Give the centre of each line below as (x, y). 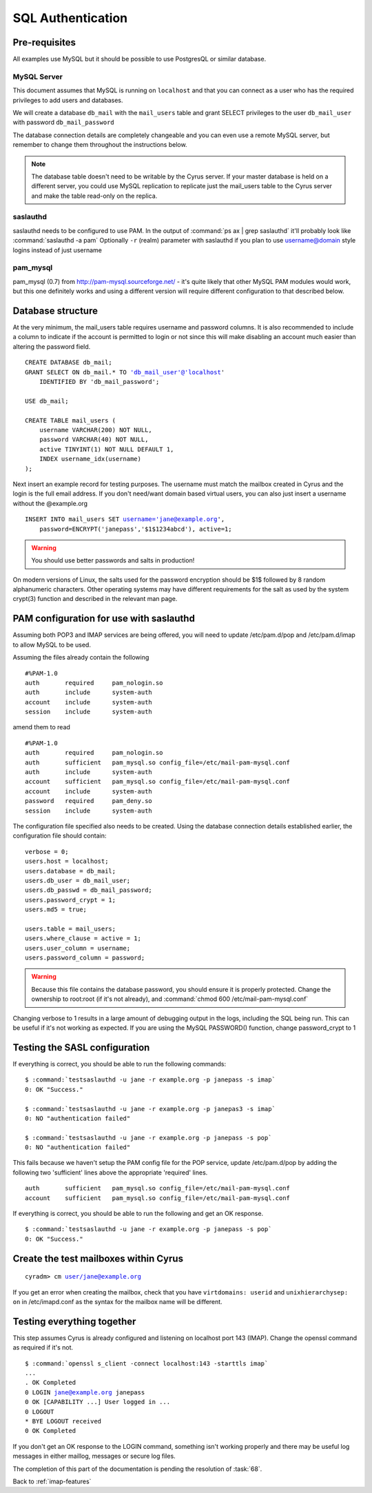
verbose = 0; (47, 852)
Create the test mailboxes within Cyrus (98, 1258)
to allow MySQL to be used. (52, 644)
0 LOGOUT (40, 1412)
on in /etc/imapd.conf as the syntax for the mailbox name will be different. (118, 1301)
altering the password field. (52, 346)
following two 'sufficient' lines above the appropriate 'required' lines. (110, 1172)
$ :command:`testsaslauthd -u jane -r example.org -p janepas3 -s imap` (150, 1109)
